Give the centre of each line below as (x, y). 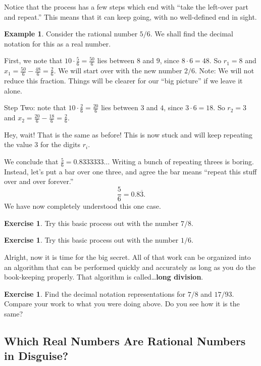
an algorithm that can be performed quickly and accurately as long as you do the (130, 267)
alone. (13, 90)
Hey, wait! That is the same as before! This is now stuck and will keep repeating (128, 134)
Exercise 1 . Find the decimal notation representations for (95, 293)
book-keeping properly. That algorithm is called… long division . (104, 277)
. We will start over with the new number (118, 71)
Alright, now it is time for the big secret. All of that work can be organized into (127, 257)
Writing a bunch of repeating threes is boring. (183, 162)
